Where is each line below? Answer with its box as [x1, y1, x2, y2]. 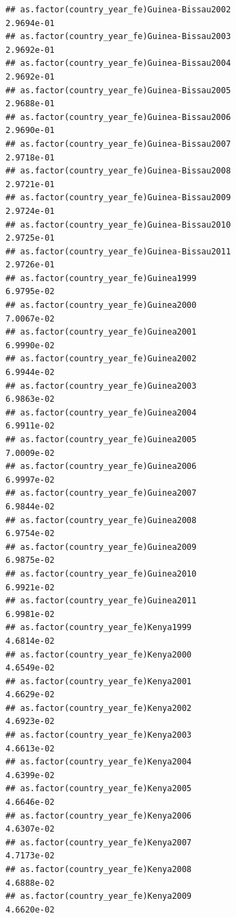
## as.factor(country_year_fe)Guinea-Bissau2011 [5, 246, 231, 256]
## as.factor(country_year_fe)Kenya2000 [5, 649, 192, 660]
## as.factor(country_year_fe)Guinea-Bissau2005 [5, 85, 231, 95]
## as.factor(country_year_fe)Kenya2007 [5, 837, 192, 847]
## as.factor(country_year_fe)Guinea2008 [5, 515, 197, 525]
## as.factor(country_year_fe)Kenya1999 [5, 623, 192, 633]
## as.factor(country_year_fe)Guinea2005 [5, 435, 197, 444]
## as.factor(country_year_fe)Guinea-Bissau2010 [5, 219, 231, 230]
